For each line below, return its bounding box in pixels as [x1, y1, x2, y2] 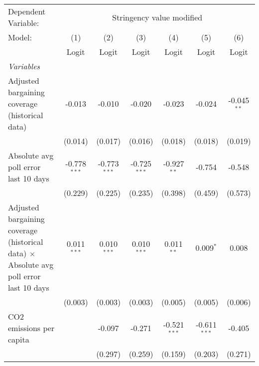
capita [8, 334, 29, 345]
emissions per [8, 322, 55, 334]
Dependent [8, 5, 46, 17]
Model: [8, 31, 32, 43]
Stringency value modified [112, 11, 203, 23]
